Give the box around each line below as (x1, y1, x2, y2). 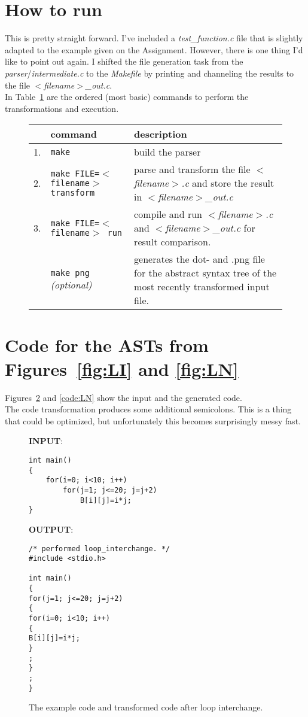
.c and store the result (181, 176, 275, 190)
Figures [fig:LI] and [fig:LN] (5, 356, 239, 381)
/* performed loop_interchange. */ (29, 544, 170, 553)
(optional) (50, 277, 92, 291)
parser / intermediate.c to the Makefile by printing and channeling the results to (5, 66, 294, 79)
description (134, 127, 187, 141)
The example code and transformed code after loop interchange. (29, 701, 263, 713)
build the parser (134, 145, 201, 159)
